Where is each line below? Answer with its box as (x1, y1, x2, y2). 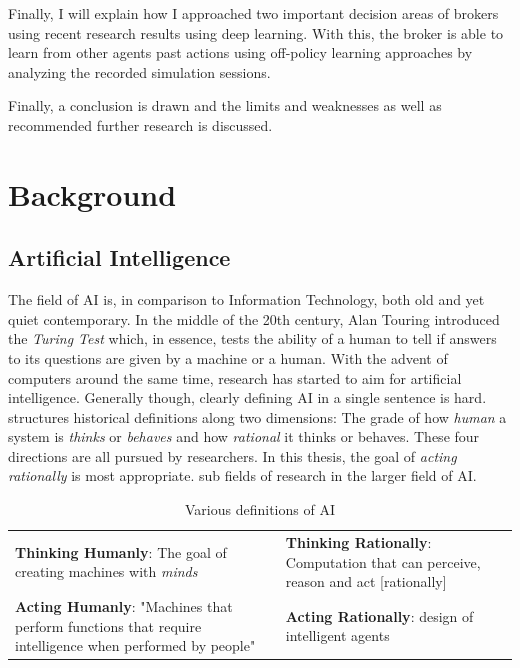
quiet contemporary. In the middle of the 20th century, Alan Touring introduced (8, 308, 500, 329)
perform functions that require (15, 615, 202, 636)
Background (8, 173, 177, 214)
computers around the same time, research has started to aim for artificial (8, 367, 462, 388)
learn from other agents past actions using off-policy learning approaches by (8, 42, 473, 63)
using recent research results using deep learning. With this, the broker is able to (8, 22, 504, 43)
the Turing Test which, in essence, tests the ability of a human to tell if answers (8, 328, 497, 349)
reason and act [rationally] (285, 571, 447, 592)
